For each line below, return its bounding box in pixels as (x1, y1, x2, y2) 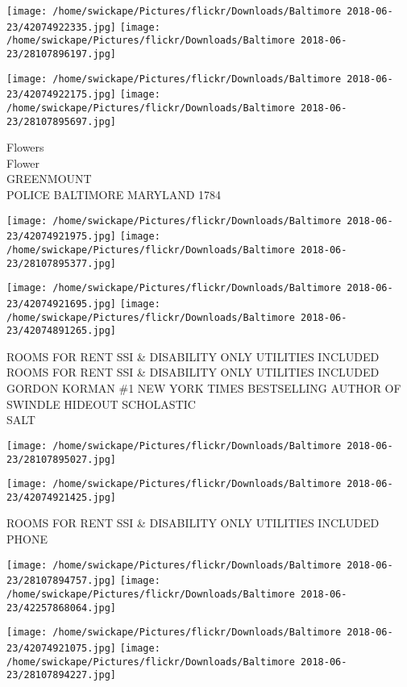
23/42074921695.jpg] (6, 298, 117, 310)
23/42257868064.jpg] (6, 602, 117, 614)
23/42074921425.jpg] (6, 491, 117, 503)
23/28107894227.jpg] (6, 669, 117, 681)
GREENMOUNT (6, 170, 92, 187)
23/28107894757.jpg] (6, 575, 117, 587)
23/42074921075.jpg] (6, 642, 117, 654)
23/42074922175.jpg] (6, 89, 117, 101)
